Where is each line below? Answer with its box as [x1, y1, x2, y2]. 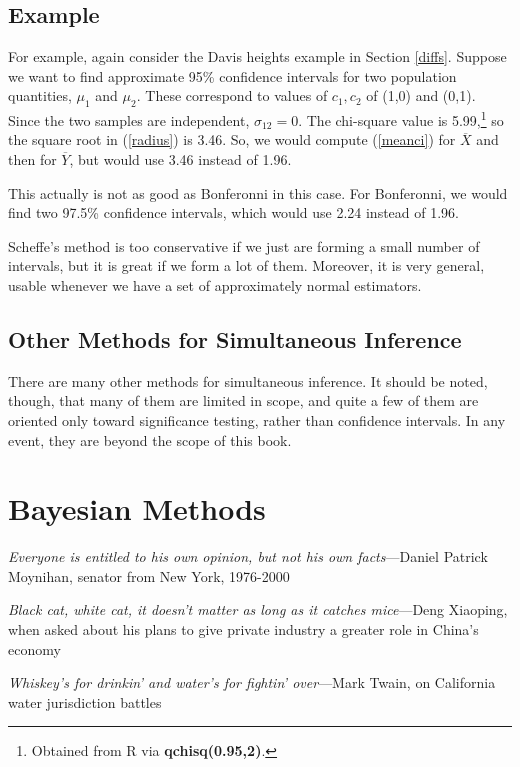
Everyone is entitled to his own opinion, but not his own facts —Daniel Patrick [8, 546, 488, 567]
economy [8, 638, 61, 659]
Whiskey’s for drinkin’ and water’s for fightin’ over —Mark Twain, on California [8, 672, 496, 693]
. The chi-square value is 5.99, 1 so [298, 107, 504, 130]
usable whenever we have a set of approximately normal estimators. [8, 275, 422, 295]
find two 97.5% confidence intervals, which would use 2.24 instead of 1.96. [8, 202, 459, 223]
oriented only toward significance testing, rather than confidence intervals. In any [8, 409, 506, 430]
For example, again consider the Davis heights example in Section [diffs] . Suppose [8, 46, 507, 67]
